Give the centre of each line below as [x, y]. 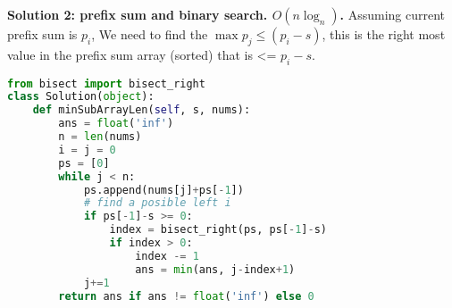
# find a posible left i [157, 203]
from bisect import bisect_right [106, 83]
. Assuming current [393, 14]
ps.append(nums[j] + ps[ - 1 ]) [163, 190]
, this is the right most [384, 34]
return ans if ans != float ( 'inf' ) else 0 [186, 296]
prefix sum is [42, 34]
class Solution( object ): [81, 97]
